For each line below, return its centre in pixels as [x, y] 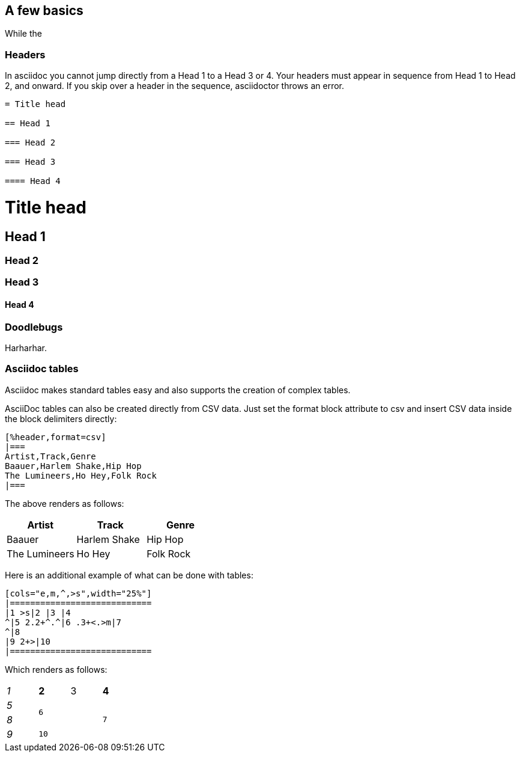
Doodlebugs [34, 327]
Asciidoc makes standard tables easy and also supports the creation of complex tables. [178, 390]
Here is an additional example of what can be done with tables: [129, 575]
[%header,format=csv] [56, 437]
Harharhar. [26, 348]
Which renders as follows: [56, 669]
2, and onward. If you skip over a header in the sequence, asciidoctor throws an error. [175, 86]
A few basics [44, 11]
